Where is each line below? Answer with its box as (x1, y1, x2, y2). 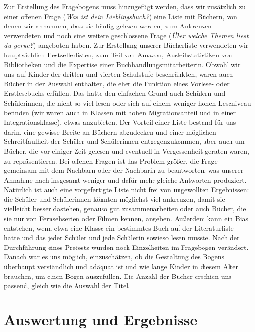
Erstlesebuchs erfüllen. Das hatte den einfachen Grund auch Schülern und (4, 88, 226, 98)
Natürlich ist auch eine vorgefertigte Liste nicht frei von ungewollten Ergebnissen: (4, 184, 249, 194)
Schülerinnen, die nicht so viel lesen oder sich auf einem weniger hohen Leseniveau (4, 97, 251, 108)
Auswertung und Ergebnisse (4, 309, 198, 329)
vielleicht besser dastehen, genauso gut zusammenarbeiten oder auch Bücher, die (4, 203, 246, 214)
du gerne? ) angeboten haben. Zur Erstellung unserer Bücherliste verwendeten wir (4, 40, 249, 50)
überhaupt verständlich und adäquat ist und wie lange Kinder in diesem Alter (4, 261, 239, 272)
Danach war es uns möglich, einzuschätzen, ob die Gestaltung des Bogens (4, 251, 224, 262)
